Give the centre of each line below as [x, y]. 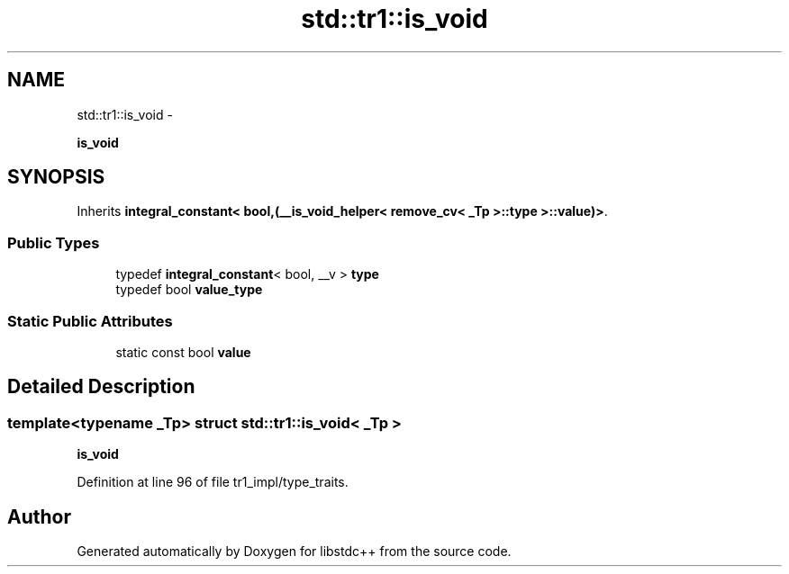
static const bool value [183, 352]
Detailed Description [101, 387]
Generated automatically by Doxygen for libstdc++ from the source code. [294, 551]
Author [39, 516]
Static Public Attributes [90, 321]
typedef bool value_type [189, 290]
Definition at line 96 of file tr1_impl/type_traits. [213, 482]
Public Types [54, 242]
